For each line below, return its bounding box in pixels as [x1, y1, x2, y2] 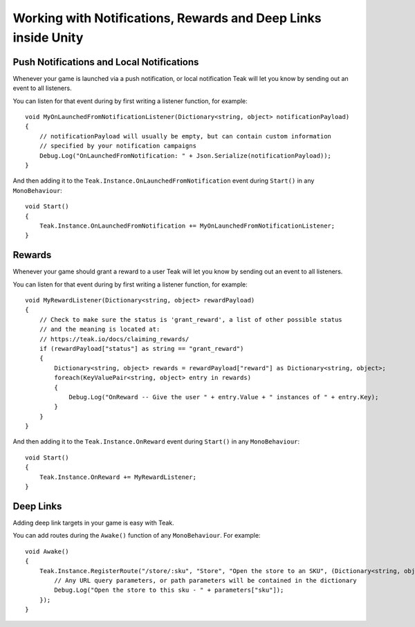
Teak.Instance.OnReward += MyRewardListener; [39, 473, 197, 481]
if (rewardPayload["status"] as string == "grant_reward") [39, 345, 244, 352]
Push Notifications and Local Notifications [12, 56, 199, 68]
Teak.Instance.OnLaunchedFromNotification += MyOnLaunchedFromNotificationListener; [39, 221, 335, 230]
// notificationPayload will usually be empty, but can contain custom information [39, 132, 332, 140]
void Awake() [25, 547, 69, 555]
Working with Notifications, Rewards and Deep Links [12, 10, 322, 26]
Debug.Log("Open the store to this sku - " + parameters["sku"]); [54, 586, 284, 594]
